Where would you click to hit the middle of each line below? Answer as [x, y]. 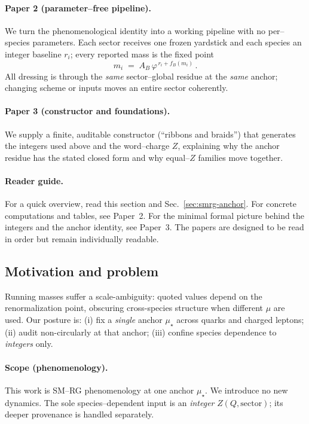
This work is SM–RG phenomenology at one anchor [100, 390]
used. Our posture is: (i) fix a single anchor [84, 319]
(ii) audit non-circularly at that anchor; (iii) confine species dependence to [141, 332]
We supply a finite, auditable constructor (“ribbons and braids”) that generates [150, 134]
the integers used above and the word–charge [87, 146]
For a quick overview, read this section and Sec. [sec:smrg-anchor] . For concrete [151, 204]
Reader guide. [34, 180]
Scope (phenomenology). [56, 367]
